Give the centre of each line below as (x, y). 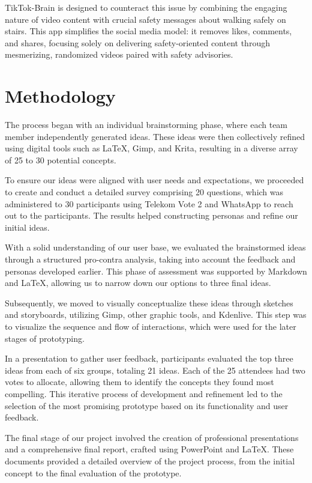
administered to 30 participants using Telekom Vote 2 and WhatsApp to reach (149, 203)
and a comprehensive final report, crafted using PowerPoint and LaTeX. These (149, 449)
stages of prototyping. (45, 338)
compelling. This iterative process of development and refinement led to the (144, 393)
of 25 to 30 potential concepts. (61, 159)
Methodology (60, 96)
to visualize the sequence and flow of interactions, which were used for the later (151, 326)
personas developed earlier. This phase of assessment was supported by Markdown (156, 271)
